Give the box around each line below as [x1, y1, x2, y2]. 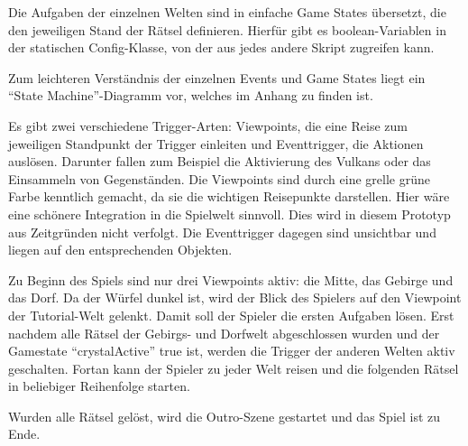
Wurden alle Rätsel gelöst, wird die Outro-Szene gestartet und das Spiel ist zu [8, 406, 441, 425]
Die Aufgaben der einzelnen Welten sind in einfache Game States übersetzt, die [8, 3, 446, 21]
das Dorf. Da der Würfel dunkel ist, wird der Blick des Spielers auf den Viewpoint [8, 288, 462, 307]
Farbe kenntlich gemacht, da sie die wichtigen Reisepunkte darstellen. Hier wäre [8, 187, 450, 206]
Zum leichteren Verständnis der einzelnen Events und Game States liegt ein [8, 68, 426, 87]
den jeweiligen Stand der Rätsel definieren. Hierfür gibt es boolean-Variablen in [8, 20, 446, 39]
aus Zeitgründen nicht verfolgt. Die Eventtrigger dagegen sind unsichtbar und [8, 222, 436, 241]
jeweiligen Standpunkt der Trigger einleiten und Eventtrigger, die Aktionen [8, 134, 424, 153]
